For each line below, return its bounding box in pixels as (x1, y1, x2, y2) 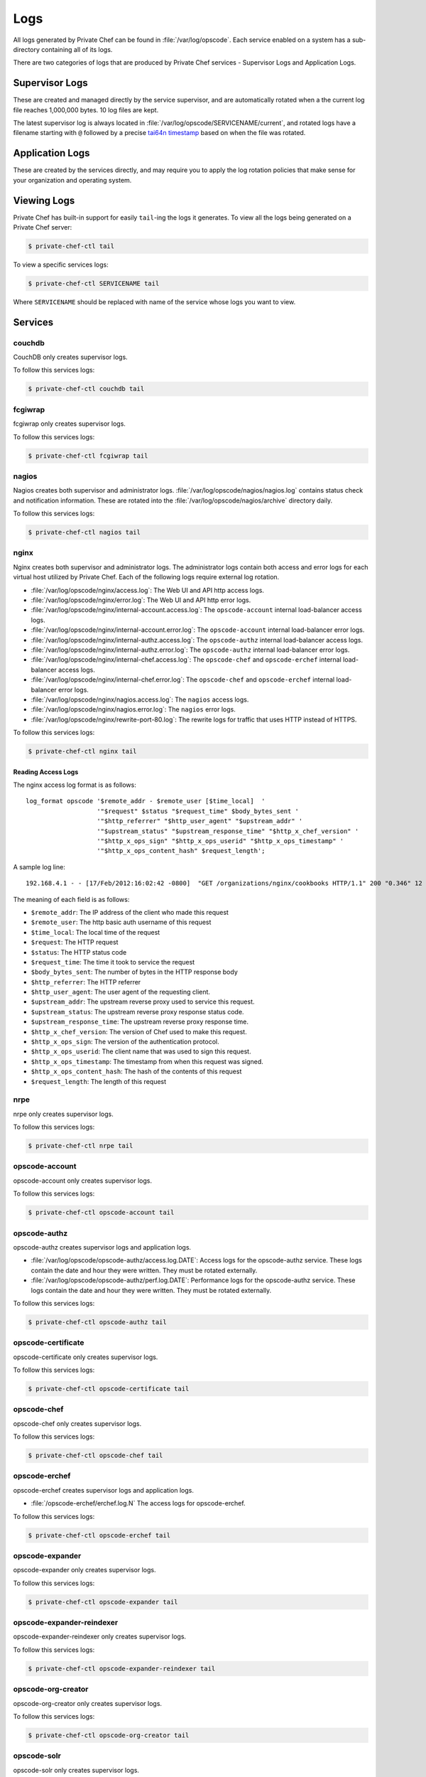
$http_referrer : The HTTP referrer (31, 977, 141, 986)
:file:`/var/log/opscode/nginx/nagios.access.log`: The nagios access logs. (31, 695, 249, 704)
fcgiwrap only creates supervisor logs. (13, 419, 126, 428)
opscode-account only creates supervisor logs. (13, 1176, 153, 1185)
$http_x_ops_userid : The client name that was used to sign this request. (31, 1047, 251, 1056)
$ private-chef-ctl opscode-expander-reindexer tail (28, 1664, 216, 1673)
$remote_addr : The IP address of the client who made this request (31, 908, 229, 916)
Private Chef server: (13, 223, 72, 231)
